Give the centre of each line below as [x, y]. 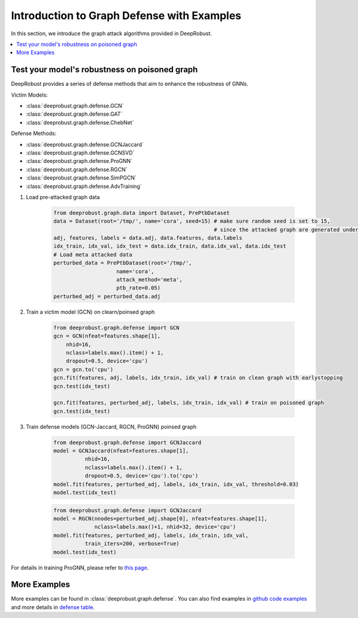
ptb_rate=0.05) [139, 288]
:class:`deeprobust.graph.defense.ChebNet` [80, 122]
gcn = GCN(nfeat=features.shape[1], [107, 336]
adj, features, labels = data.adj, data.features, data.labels [148, 238]
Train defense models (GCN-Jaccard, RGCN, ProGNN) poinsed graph [111, 427]
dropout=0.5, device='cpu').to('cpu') [141, 476]
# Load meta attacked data [93, 254]
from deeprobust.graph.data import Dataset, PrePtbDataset [141, 213]
